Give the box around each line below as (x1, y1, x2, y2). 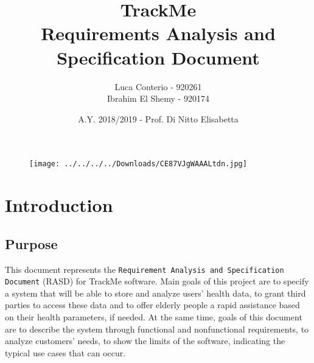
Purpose (5, 234, 58, 253)
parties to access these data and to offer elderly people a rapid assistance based (5, 298, 300, 311)
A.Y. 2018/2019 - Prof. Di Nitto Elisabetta (78, 112, 239, 125)
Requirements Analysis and (41, 21, 276, 46)
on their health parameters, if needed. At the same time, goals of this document (5, 311, 302, 323)
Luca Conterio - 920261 (114, 80, 202, 93)
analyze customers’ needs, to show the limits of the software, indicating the (5, 334, 285, 347)
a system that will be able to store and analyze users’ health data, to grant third (5, 286, 306, 299)
